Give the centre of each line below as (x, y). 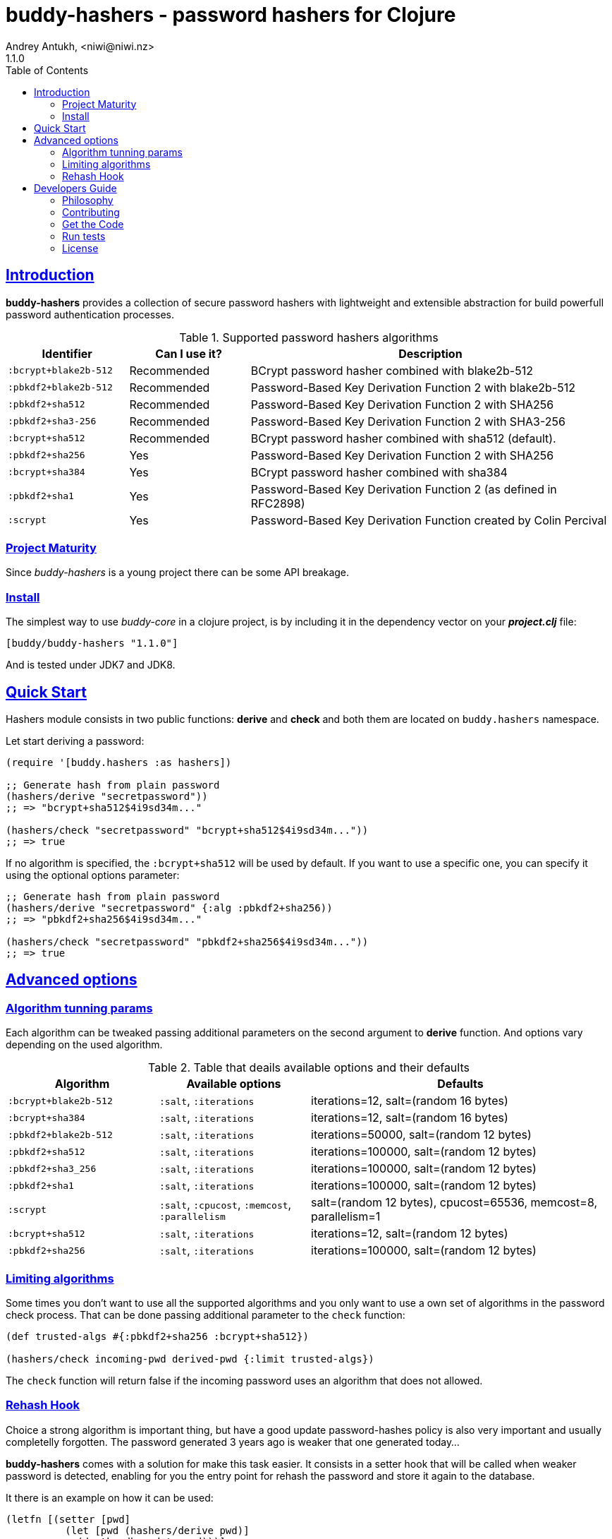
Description (430, 353)
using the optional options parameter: (93, 875)
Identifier (67, 353)
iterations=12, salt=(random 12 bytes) (410, 1234)
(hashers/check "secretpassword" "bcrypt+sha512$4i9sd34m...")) (187, 830)
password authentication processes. (90, 314)
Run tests (84, 236)
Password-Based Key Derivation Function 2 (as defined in (404, 489)
